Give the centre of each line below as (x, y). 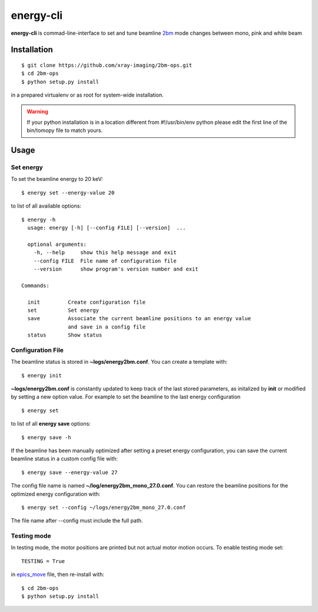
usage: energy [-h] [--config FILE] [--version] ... (107, 228)
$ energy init (42, 375)
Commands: (35, 285)
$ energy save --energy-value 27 (69, 472)
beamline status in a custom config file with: (64, 459)
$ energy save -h (46, 437)
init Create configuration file (87, 302)
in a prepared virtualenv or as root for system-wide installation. (87, 95)
